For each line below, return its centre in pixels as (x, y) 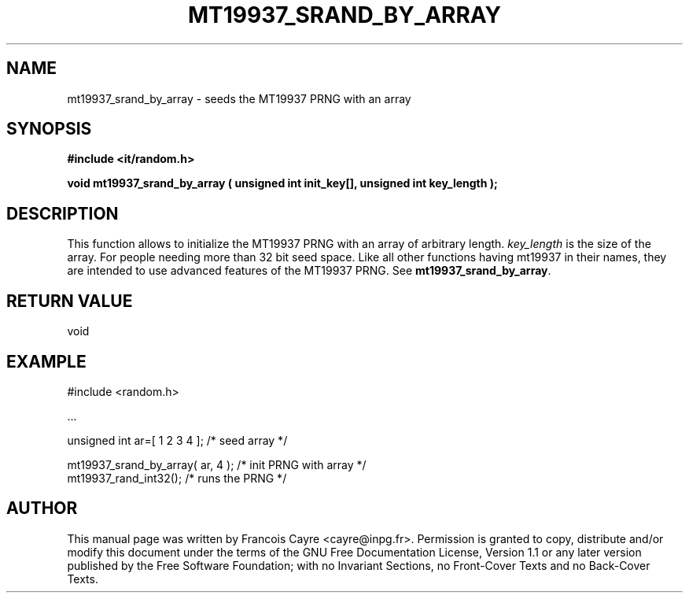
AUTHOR (42, 508)
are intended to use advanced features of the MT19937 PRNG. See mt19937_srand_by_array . (309, 271)
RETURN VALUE (70, 301)
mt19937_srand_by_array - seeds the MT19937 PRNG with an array (239, 98)
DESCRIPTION (63, 213)
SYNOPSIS (49, 129)
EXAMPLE (46, 361)
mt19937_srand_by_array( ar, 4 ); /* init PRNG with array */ (217, 464)
